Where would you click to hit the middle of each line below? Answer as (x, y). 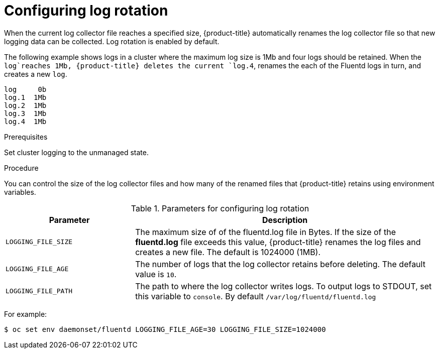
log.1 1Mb (25, 97)
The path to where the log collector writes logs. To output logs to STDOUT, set (284, 286)
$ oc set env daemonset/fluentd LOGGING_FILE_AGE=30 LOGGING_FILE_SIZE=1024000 (165, 329)
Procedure (21, 168)
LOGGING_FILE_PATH (39, 291)
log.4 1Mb (25, 121)
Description (285, 220)
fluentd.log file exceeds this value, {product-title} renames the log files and (278, 242)
